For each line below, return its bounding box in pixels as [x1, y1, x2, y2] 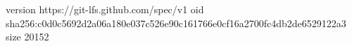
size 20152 [6, 29, 49, 44]
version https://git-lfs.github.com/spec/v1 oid [6, 2, 204, 16]
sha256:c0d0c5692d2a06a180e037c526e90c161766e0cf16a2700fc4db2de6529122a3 [6, 15, 346, 30]
